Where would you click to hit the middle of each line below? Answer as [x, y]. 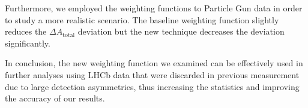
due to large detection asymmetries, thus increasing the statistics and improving [152, 86]
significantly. [28, 43]
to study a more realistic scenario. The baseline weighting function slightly [142, 19]
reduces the [26, 31]
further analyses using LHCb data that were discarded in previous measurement [152, 74]
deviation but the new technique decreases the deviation [181, 31]
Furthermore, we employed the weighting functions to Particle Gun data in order [154, 8]
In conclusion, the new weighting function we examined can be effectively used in [154, 63]
